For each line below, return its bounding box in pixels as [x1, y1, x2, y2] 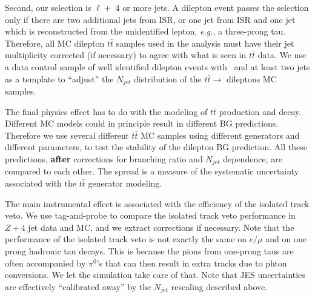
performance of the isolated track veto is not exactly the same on [5, 233, 247, 245]
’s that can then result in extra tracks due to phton [96, 256, 287, 269]
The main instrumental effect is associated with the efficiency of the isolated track [5, 197, 310, 210]
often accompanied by [5, 256, 86, 269]
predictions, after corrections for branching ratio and [5, 152, 203, 165]
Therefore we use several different [5, 128, 129, 141]
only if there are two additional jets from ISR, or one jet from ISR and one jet [5, 13, 296, 25]
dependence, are [223, 152, 282, 165]
